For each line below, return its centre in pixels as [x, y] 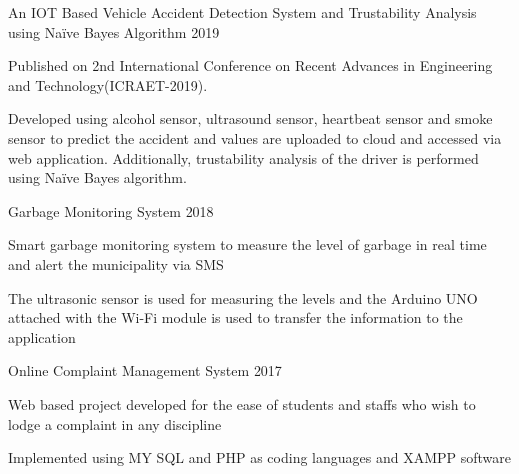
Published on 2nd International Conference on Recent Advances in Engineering [250, 65]
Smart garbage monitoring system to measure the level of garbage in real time [247, 244]
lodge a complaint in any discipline [115, 423]
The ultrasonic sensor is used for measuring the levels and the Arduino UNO [243, 297]
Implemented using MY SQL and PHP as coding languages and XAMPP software [260, 457]
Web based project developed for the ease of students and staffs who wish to [242, 403]
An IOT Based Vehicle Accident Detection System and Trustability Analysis [242, 12]
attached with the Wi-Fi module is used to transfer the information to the [235, 317]
